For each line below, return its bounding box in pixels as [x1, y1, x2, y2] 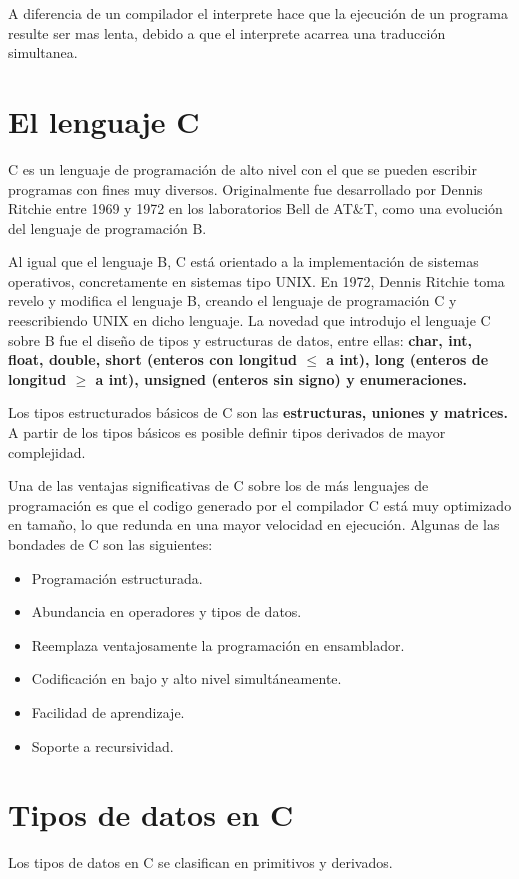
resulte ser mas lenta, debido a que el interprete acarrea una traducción [8, 22, 446, 43]
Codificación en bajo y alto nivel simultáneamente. [31, 668, 342, 689]
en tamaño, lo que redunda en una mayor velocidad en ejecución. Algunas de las [8, 514, 500, 535]
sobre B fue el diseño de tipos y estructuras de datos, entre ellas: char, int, [8, 329, 472, 350]
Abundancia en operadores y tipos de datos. [31, 601, 302, 622]
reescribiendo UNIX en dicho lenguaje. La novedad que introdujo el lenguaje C [8, 310, 491, 331]
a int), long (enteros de [326, 349, 489, 370]
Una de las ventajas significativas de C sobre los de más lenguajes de [8, 475, 429, 496]
